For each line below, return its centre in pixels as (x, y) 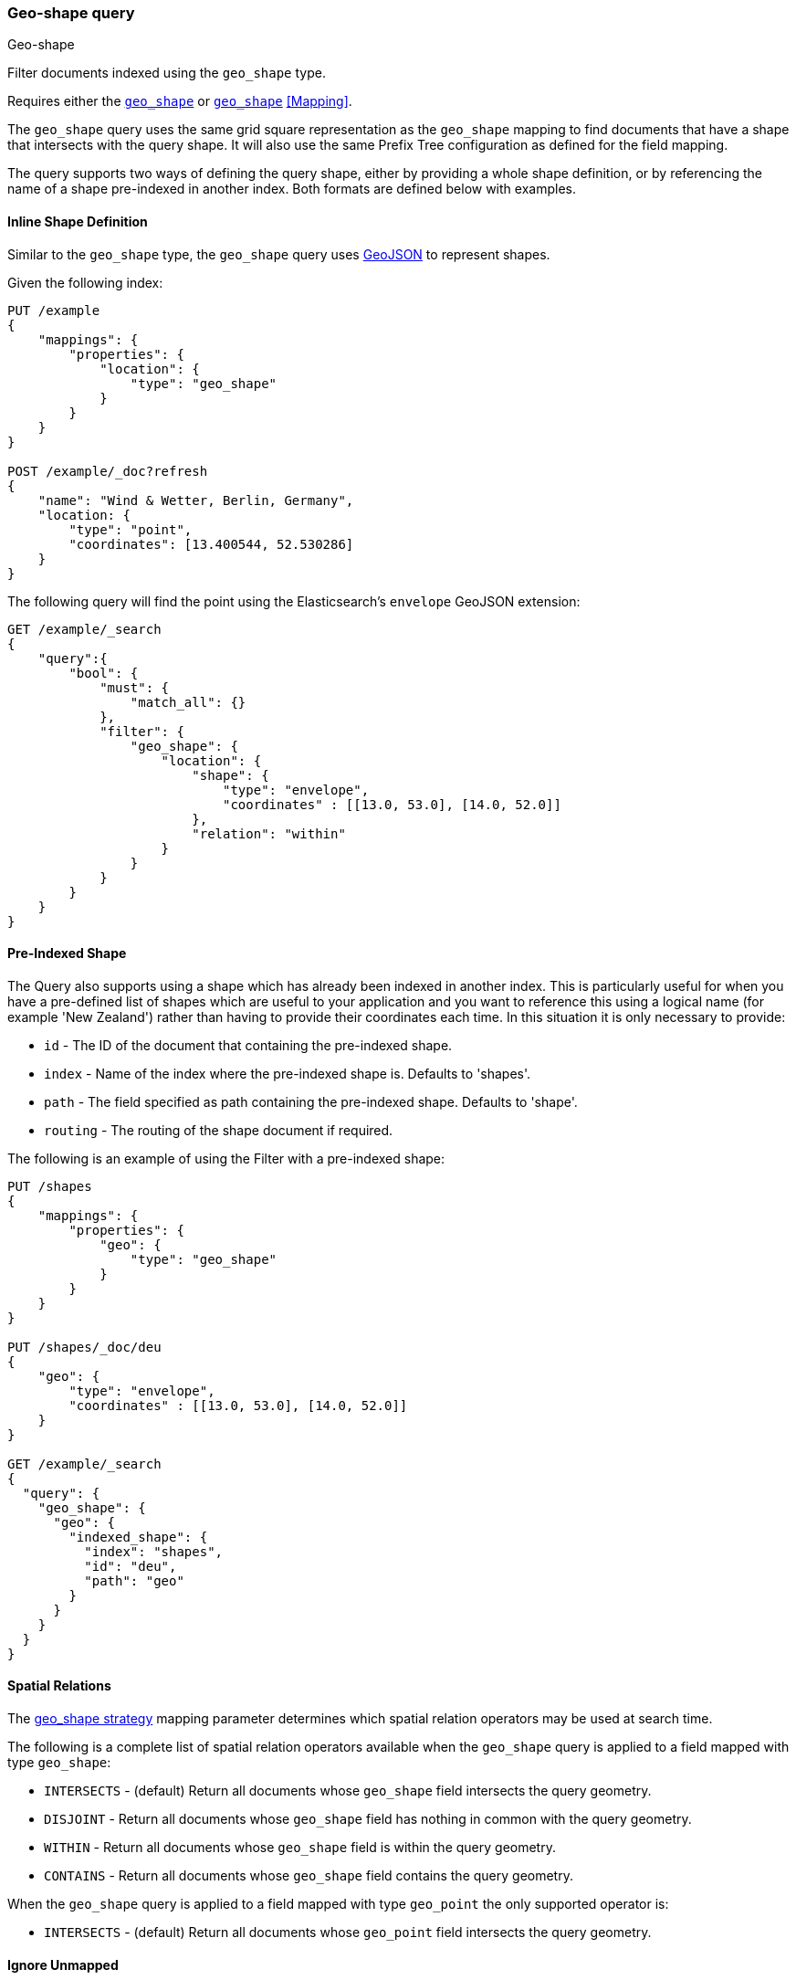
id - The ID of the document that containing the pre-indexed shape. (248, 1045)
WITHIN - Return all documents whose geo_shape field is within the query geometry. (300, 1848)
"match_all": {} (188, 702)
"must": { (135, 687)
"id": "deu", (131, 1566)
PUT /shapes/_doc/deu (84, 1347)
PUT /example (54, 310)
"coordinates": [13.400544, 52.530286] (211, 544)
